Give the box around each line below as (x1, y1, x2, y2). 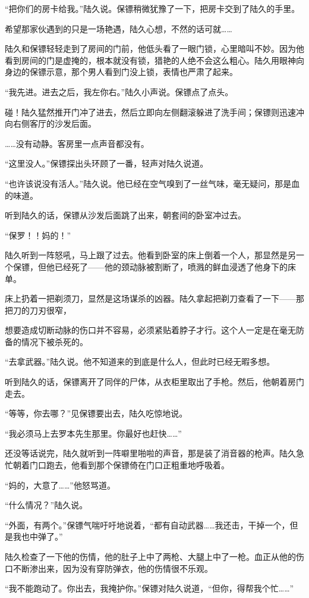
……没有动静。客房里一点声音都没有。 (5, 137, 149, 149)
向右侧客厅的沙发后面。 (5, 117, 96, 130)
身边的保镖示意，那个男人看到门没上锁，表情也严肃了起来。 (5, 65, 238, 78)
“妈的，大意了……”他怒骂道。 (5, 478, 115, 491)
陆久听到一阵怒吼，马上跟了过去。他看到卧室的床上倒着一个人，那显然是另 (5, 249, 296, 261)
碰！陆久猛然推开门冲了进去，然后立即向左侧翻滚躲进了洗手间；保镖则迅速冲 (5, 105, 304, 118)
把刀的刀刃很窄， (5, 303, 71, 316)
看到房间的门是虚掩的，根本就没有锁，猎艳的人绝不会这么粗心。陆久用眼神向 (5, 54, 304, 66)
